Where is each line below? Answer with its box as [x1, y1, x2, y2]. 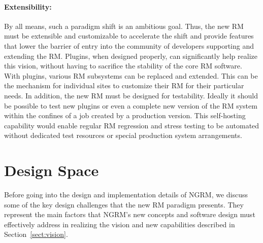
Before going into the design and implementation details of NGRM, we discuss [4, 189, 248, 200]
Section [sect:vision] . [4, 229, 68, 239]
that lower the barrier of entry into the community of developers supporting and [4, 40, 254, 51]
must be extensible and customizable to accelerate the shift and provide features [4, 30, 254, 41]
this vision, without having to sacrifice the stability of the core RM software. [4, 60, 242, 71]
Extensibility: [4, 1, 52, 12]
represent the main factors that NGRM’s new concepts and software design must [4, 209, 255, 220]
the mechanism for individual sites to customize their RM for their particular [4, 80, 244, 91]
